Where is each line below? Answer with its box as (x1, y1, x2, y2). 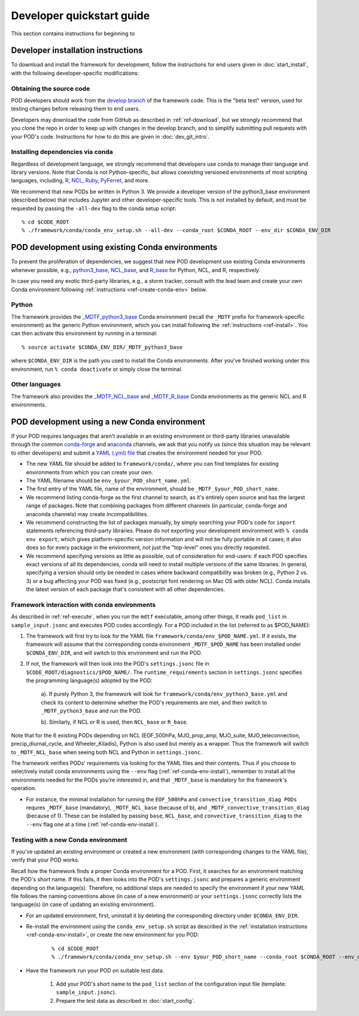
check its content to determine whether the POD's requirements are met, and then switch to (41, 698, 267, 706)
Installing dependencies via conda (11, 148, 113, 156)
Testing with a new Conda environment (11, 835, 127, 844)
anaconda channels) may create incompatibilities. (26, 510, 149, 517)
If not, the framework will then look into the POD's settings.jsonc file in (26, 660, 209, 667)
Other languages (11, 380, 61, 389)
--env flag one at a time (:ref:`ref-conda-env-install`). (26, 820, 159, 828)
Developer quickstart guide (11, 9, 150, 22)
